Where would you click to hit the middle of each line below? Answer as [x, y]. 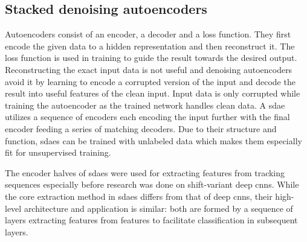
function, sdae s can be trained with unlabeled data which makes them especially [153, 140]
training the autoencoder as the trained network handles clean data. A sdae [145, 105]
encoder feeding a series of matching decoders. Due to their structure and [141, 128]
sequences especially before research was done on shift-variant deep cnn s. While [152, 184]
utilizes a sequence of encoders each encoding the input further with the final [147, 117]
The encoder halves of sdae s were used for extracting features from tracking [145, 172]
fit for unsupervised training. [58, 152]
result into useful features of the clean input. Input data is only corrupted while [153, 93]
